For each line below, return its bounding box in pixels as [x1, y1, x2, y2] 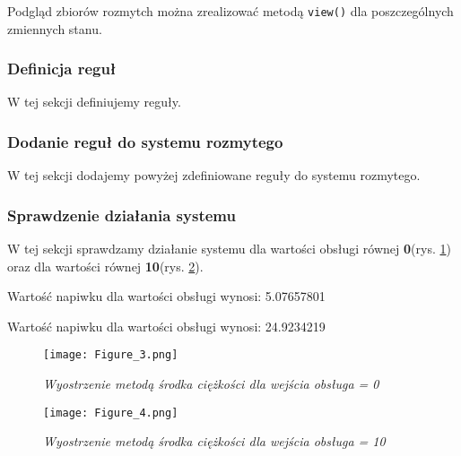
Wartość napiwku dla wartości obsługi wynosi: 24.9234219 [7, 316, 326, 335]
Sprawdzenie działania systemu [7, 203, 236, 226]
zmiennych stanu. [7, 19, 102, 38]
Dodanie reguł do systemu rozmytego [7, 130, 283, 152]
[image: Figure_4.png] [43, 406, 178, 419]
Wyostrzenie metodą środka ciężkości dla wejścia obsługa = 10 [43, 432, 386, 451]
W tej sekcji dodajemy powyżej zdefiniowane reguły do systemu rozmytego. [7, 166, 421, 185]
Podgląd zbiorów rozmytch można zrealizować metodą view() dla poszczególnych [7, 2, 454, 20]
